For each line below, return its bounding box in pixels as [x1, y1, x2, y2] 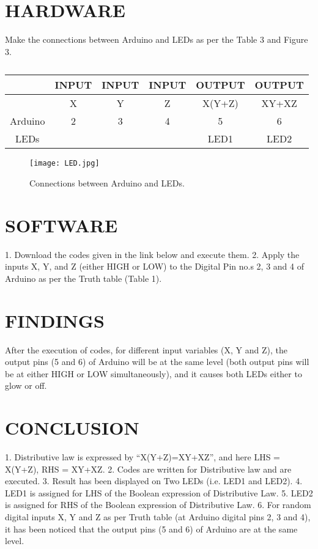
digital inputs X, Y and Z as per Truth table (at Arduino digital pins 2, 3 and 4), [5, 510, 311, 523]
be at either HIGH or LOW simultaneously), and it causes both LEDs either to [5, 367, 302, 380]
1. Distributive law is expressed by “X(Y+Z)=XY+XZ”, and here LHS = [5, 451, 280, 463]
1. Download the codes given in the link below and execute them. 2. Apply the [5, 248, 300, 260]
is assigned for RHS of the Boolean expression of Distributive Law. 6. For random [5, 498, 311, 511]
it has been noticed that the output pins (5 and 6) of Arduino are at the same [5, 522, 298, 535]
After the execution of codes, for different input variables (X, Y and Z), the [5, 343, 287, 356]
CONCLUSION [5, 415, 139, 440]
